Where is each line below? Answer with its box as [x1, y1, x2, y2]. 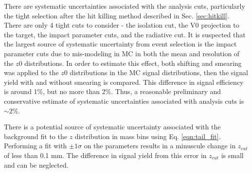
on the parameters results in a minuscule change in [84, 141, 236, 151]
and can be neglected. [4, 159, 69, 170]
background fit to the [4, 131, 67, 141]
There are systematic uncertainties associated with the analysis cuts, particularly [4, 1, 245, 11]
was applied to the [4, 67, 59, 78]
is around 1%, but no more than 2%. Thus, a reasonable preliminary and [4, 86, 221, 96]
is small [221, 150, 244, 160]
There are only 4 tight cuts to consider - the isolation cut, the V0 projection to [4, 20, 239, 30]
